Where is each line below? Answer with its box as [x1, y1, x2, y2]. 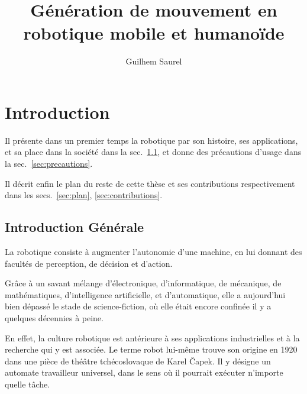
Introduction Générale [5, 218, 144, 236]
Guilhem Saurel [125, 55, 182, 67]
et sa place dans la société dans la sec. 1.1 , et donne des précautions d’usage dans [5, 146, 302, 158]
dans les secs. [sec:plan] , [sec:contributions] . [5, 189, 163, 201]
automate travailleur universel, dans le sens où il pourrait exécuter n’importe [5, 366, 283, 379]
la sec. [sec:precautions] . [5, 157, 93, 170]
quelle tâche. [5, 377, 50, 390]
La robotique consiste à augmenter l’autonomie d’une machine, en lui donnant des [5, 246, 302, 258]
